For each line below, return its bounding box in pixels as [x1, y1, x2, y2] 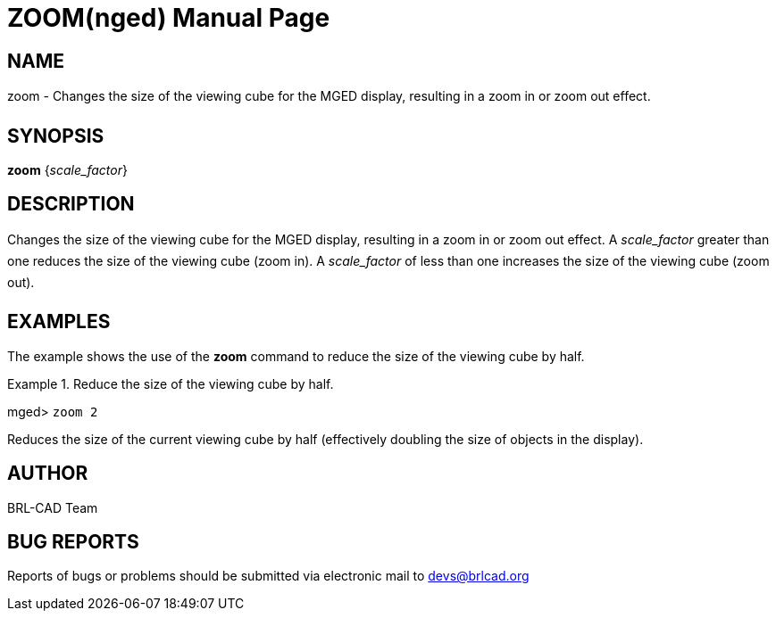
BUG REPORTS [7, 530, 139, 553]
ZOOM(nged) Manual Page [7, 3, 330, 33]
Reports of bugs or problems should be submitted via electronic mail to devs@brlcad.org [7, 568, 530, 584]
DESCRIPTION [7, 193, 135, 216]
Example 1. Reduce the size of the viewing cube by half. [7, 375, 334, 391]
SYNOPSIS [7, 124, 104, 147]
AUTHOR [7, 462, 88, 485]
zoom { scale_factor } [7, 162, 128, 178]
